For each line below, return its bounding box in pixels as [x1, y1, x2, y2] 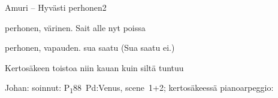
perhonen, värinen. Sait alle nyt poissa [5, 21, 146, 33]
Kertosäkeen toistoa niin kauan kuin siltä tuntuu [5, 61, 184, 73]
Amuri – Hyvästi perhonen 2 [5, 1, 107, 13]
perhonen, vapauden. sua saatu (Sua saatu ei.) [5, 41, 175, 54]
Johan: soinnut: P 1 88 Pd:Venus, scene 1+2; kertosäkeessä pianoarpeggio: [5, 81, 274, 96]
